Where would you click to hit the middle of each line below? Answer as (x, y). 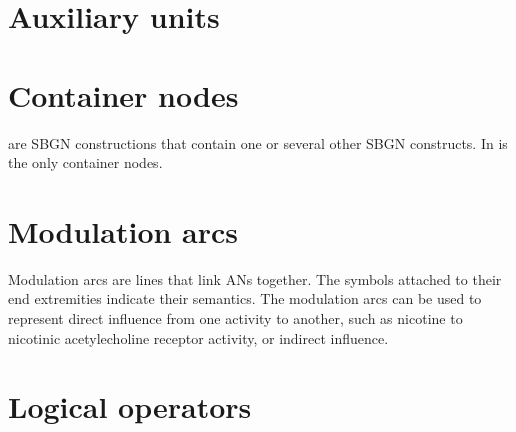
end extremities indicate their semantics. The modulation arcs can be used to (245, 298)
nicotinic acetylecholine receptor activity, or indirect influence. (198, 337)
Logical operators (130, 406)
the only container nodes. (85, 162)
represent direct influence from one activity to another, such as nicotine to (235, 318)
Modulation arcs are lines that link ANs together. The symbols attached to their (255, 278)
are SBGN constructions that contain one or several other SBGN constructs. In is (258, 142)
